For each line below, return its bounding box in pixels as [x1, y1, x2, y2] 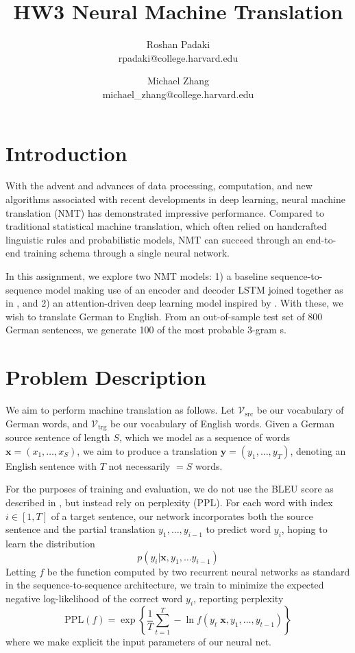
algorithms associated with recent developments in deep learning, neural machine [5, 192, 345, 206]
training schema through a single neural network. [23, 246, 230, 260]
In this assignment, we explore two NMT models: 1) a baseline [5, 269, 268, 283]
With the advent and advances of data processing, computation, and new [5, 178, 313, 193]
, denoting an [290, 443, 346, 458]
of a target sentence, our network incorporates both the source [51, 508, 313, 523]
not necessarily [108, 458, 171, 473]
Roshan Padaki [146, 37, 210, 51]
